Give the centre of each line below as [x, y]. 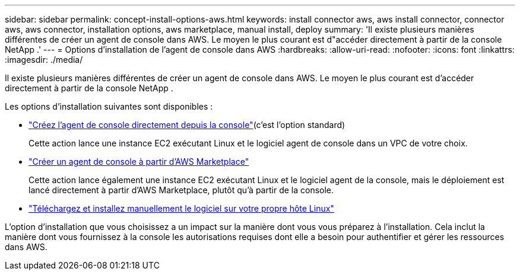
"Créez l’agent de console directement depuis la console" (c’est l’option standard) [187, 125]
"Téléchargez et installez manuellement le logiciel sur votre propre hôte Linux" [181, 208]
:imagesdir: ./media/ [44, 60]
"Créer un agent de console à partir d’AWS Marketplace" [139, 162]
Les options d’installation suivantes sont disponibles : [109, 106]
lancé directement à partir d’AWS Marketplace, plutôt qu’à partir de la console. [181, 190]
